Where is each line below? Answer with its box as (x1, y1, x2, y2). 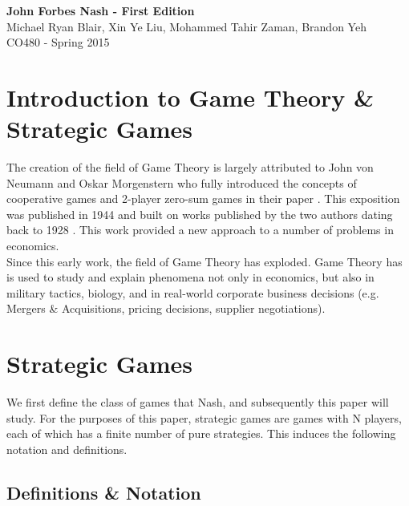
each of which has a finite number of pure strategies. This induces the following (6, 425, 396, 442)
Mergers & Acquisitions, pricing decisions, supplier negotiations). (6, 300, 326, 317)
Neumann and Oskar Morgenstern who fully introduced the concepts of (6, 174, 357, 191)
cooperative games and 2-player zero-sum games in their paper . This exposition (6, 190, 400, 207)
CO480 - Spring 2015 (6, 34, 110, 51)
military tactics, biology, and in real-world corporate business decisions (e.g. (6, 284, 379, 301)
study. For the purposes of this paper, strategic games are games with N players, (6, 409, 402, 426)
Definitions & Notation (6, 480, 201, 504)
